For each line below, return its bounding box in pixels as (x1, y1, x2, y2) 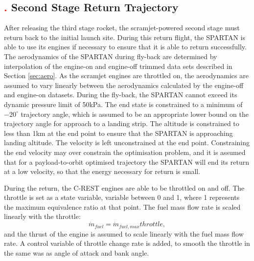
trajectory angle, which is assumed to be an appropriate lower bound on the (21, 109, 249, 119)
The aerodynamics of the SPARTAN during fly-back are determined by (4, 51, 217, 61)
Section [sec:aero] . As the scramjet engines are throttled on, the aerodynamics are (4, 70, 249, 81)
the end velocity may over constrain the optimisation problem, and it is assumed (4, 147, 246, 157)
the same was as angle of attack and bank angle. (4, 247, 149, 258)
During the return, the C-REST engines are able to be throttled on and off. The (4, 182, 245, 193)
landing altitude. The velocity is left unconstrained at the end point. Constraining (4, 137, 250, 148)
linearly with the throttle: (4, 211, 81, 221)
